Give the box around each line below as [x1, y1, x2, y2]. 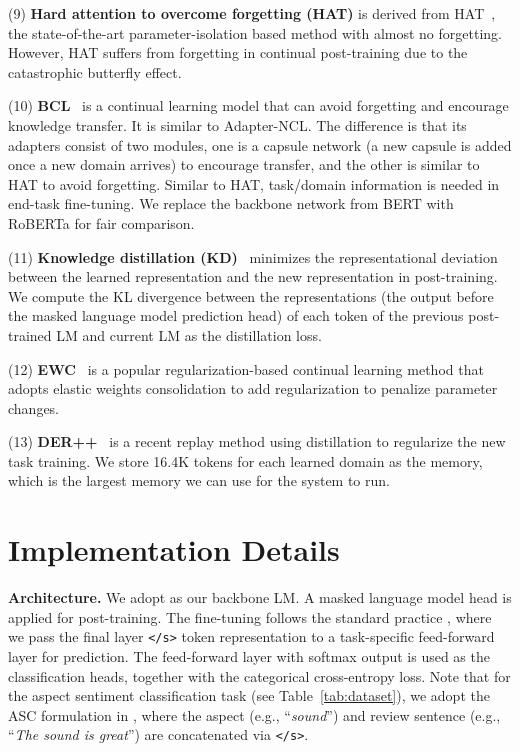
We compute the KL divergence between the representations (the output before [8, 285, 494, 306]
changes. [8, 397, 60, 418]
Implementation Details [8, 529, 340, 570]
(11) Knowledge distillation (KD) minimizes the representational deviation [8, 246, 498, 267]
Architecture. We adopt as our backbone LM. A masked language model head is [8, 587, 512, 608]
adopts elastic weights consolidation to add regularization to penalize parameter [8, 378, 498, 399]
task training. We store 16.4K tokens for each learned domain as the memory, [8, 450, 483, 471]
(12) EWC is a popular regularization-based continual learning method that [8, 358, 484, 379]
